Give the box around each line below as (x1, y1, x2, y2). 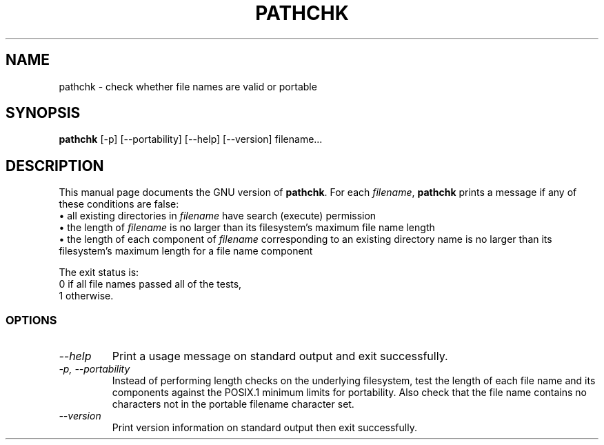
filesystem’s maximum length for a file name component (59, 245, 313, 257)
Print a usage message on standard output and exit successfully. (112, 349, 448, 364)
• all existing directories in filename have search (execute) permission (59, 210, 376, 222)
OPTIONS (6, 313, 57, 327)
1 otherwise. (59, 290, 114, 302)
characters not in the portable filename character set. (112, 398, 354, 411)
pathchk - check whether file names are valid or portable (59, 80, 317, 92)
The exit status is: (59, 266, 139, 279)
